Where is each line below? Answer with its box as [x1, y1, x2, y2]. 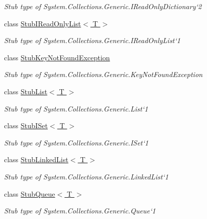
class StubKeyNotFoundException [4, 52, 110, 62]
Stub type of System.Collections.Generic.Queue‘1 [4, 205, 156, 216]
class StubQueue [4, 188, 55, 199]
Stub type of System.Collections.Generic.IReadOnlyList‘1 [4, 35, 181, 46]
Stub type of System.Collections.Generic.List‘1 [4, 103, 148, 114]
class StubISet [4, 120, 48, 131]
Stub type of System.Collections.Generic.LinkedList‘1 [4, 171, 168, 181]
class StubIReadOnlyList [4, 18, 81, 28]
